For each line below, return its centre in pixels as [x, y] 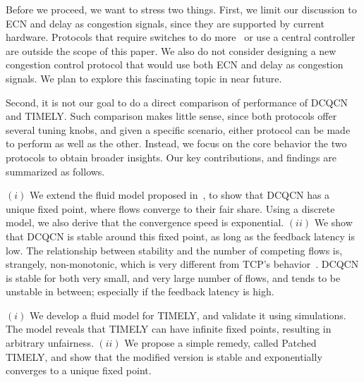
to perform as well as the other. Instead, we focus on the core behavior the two [176, 143]
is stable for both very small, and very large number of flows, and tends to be [173, 277]
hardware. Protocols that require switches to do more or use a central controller [181, 37]
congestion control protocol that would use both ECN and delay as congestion [175, 64]
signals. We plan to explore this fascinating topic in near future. [144, 78]
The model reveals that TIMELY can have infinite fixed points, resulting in [169, 329]
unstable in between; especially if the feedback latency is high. [140, 291]
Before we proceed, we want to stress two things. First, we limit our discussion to [181, 9]
